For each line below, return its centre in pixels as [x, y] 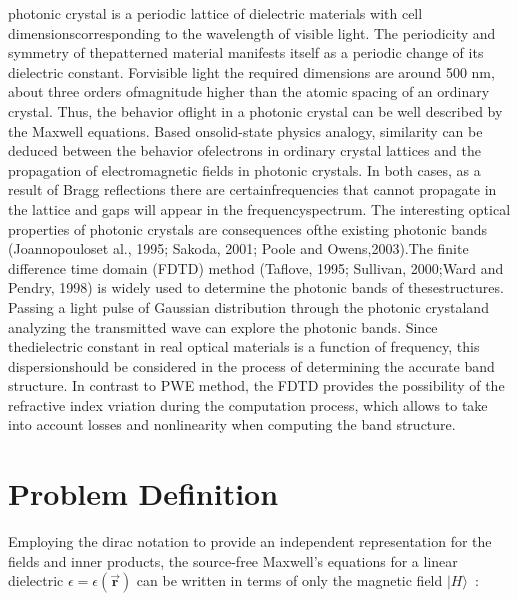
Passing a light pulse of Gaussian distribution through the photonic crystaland [248, 306]
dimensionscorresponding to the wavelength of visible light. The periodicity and [252, 32]
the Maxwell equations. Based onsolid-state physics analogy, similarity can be [245, 130]
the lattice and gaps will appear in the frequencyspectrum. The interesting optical [259, 208]
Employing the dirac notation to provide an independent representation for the [250, 541]
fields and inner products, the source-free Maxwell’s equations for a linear [233, 560]
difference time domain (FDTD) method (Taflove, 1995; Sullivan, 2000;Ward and [256, 267]
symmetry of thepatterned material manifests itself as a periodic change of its [246, 52]
